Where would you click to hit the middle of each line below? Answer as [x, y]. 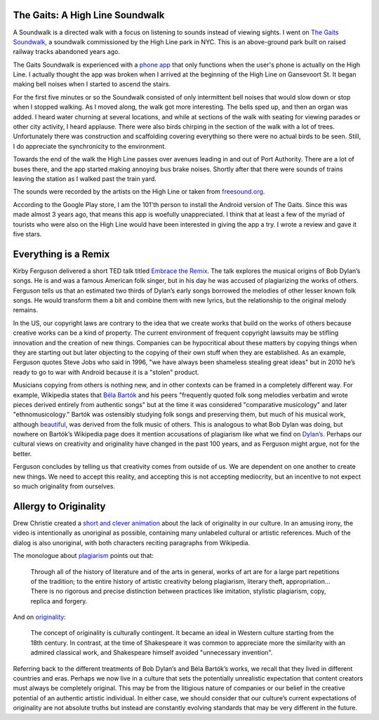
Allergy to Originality [59, 506]
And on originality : [39, 617]
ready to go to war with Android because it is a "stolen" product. [106, 372]
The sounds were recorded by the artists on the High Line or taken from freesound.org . [139, 192]
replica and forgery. [59, 601]
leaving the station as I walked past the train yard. [85, 178]
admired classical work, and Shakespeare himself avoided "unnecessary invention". [152, 653]
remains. [26, 310]
